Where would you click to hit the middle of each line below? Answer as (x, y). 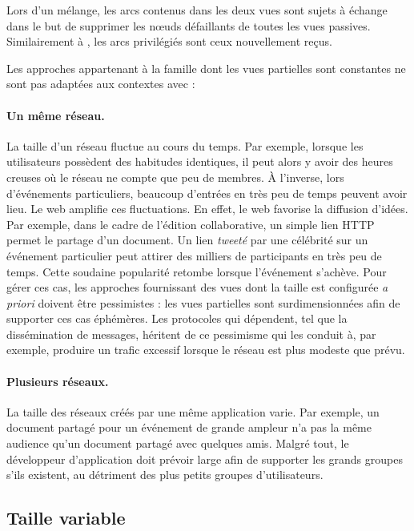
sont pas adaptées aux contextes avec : (101, 84)
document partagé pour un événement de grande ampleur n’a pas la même (189, 427)
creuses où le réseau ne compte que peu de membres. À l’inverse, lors (175, 177)
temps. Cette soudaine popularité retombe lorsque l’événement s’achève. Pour (197, 271)
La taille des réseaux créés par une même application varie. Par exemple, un (193, 411)
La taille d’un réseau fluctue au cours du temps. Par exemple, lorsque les (185, 145)
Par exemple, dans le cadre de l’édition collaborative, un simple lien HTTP (191, 224)
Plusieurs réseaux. (58, 381)
